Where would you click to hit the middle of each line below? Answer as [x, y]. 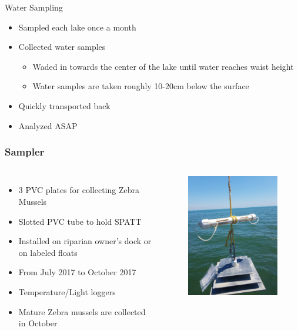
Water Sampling [34, 7]
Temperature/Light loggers [67, 291]
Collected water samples [62, 47]
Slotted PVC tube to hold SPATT [80, 221]
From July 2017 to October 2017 [77, 272]
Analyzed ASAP [48, 125]
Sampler [25, 152]
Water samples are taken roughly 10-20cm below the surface [141, 86]
